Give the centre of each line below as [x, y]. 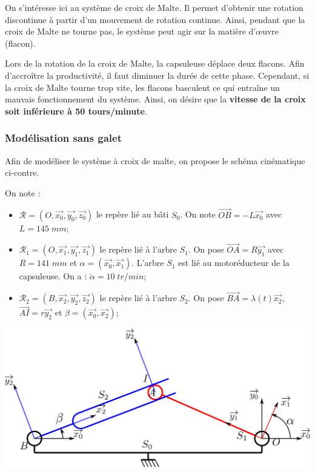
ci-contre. [22, 172]
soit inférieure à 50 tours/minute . [76, 111]
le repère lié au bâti [132, 214]
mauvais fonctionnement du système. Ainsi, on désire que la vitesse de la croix [155, 99]
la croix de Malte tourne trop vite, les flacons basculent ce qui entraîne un [142, 87]
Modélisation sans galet [63, 138]
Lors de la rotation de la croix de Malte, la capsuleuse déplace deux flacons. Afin [155, 63]
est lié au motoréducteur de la [234, 263]
